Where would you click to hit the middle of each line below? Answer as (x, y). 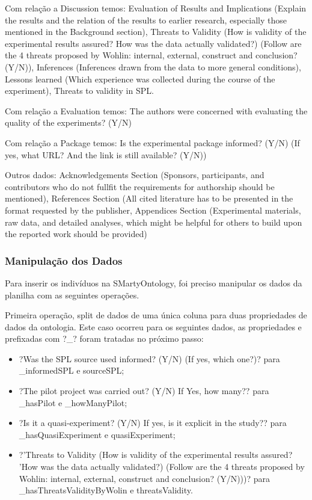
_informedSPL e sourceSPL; (72, 370)
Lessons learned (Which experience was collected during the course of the (140, 79)
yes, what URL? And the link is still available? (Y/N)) (106, 154)
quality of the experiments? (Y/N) (68, 122)
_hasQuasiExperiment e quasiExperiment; (97, 434)
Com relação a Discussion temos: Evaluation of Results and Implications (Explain (156, 8)
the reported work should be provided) (76, 234)
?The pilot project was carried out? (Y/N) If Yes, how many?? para (144, 391)
